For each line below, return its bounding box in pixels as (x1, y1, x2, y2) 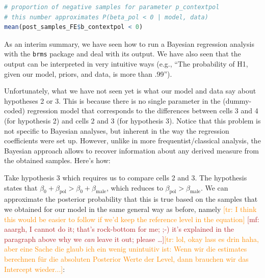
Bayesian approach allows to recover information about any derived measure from (4, 145, 259, 156)
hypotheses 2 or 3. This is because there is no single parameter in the (4, 95, 221, 106)
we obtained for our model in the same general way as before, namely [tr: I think (4, 203, 257, 214)
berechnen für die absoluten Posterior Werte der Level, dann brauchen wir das (4, 253, 249, 264)
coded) (4, 105, 25, 116)
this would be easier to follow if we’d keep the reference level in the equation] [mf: (4, 213, 259, 224)
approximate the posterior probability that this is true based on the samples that (4, 194, 258, 204)
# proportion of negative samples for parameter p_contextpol (4, 4, 220, 11)
